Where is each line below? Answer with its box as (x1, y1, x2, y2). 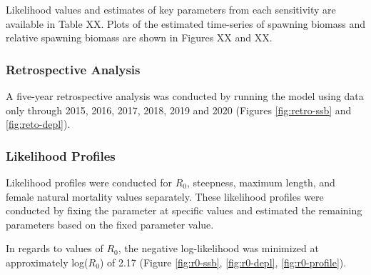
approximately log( (6, 254, 88, 269)
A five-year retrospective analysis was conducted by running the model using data (6, 89, 364, 103)
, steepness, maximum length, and (186, 175, 335, 189)
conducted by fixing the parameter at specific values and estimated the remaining (6, 203, 362, 218)
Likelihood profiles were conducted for (6, 175, 172, 189)
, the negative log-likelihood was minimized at (118, 241, 319, 256)
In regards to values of (6, 241, 103, 256)
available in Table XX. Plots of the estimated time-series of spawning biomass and (6, 16, 365, 31)
